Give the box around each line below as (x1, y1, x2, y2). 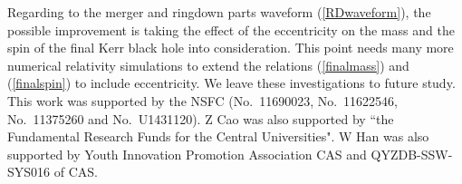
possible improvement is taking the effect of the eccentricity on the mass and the (7, 20, 455, 39)
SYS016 (7, 162, 51, 181)
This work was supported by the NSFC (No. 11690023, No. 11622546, (7, 91, 399, 110)
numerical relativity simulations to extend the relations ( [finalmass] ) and (7, 55, 409, 74)
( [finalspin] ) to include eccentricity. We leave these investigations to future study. (7, 73, 456, 92)
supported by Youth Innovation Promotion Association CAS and (7, 144, 367, 163)
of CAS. (53, 162, 98, 181)
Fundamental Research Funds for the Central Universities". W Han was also (7, 127, 429, 146)
